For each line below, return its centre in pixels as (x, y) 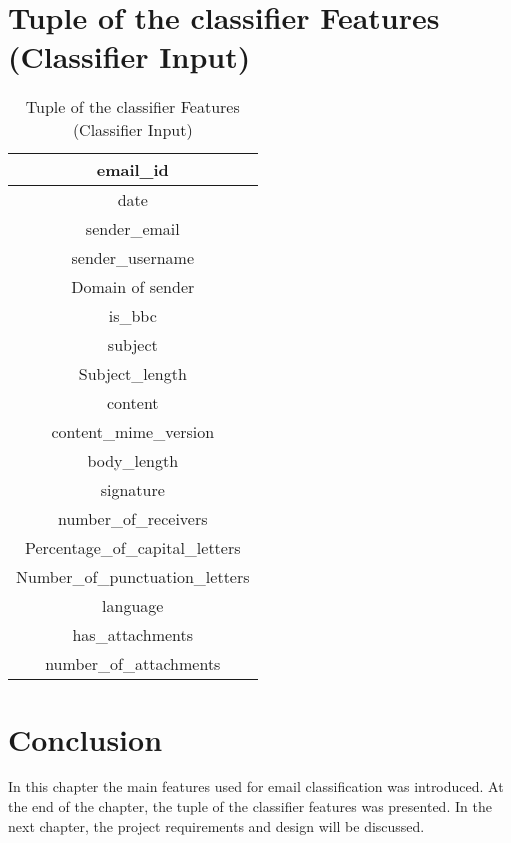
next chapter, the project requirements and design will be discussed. (216, 825)
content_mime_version (133, 432)
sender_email (132, 229)
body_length (133, 461)
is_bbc (132, 316)
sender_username (133, 258)
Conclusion (85, 738)
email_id (132, 170)
